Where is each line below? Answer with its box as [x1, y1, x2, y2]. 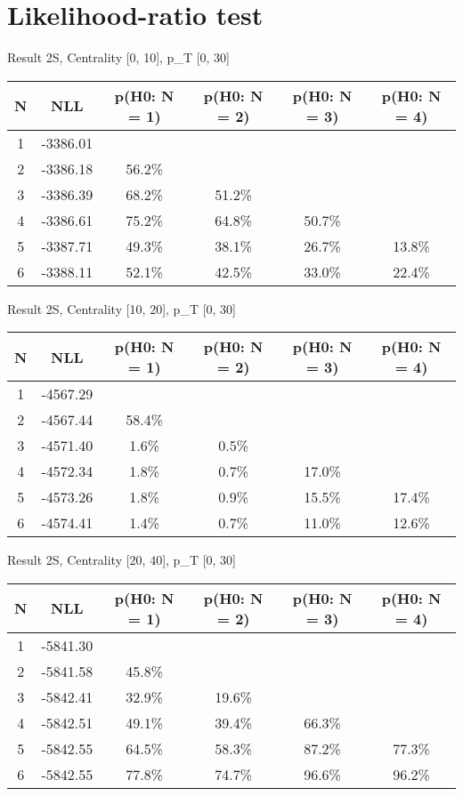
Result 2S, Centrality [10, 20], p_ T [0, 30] [7, 299, 236, 318]
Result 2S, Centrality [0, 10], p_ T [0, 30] [7, 48, 230, 67]
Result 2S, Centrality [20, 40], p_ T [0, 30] [7, 551, 236, 569]
